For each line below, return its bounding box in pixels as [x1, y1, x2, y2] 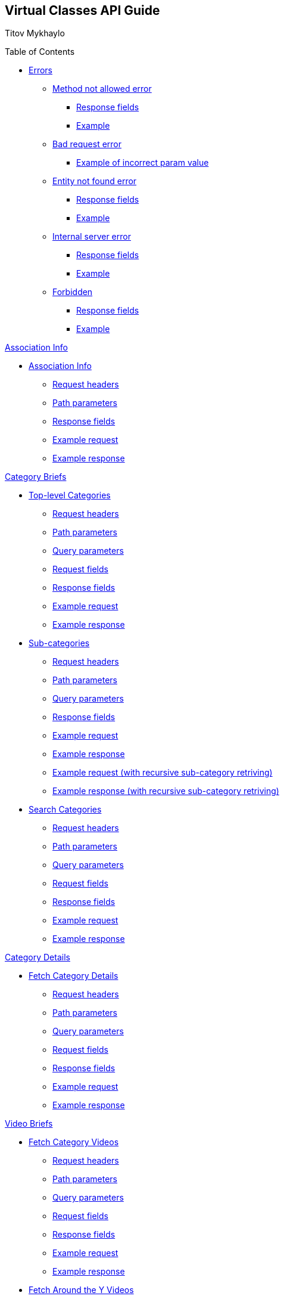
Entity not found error [52, 176, 137, 187]
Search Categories [29, 804, 102, 815]
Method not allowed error [52, 83, 152, 94]
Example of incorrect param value [76, 157, 209, 168]
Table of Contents [5, 46, 75, 57]
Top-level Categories [29, 490, 111, 501]
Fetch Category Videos [29, 1137, 119, 1148]
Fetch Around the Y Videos [29, 1285, 134, 1295]
